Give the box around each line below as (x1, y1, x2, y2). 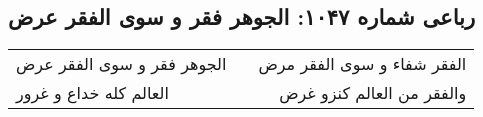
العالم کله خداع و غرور (16, 81, 169, 105)
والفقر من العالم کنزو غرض (279, 81, 467, 105)
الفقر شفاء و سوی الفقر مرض (258, 52, 467, 76)
